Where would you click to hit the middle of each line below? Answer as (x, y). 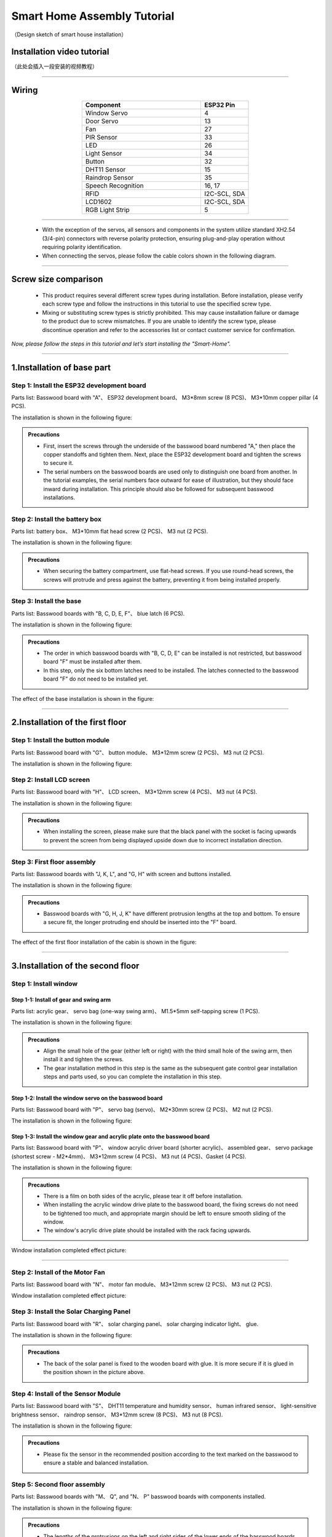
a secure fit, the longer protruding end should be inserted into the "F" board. (140, 922)
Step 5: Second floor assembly (58, 1484)
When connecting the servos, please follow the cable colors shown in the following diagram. (159, 256)
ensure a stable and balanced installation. (96, 1463)
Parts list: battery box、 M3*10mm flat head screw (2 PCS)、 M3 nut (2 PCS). (110, 531)
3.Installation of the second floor (75, 966)
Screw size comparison (57, 279)
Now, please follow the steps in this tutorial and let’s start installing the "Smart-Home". (121, 344)
